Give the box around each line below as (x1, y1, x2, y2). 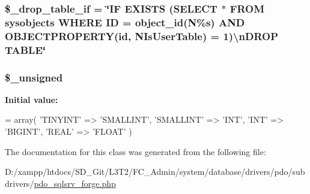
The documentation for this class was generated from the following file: (5, 145, 266, 157)
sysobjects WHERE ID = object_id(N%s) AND (5, 14, 245, 29)
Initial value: (5, 93, 58, 105)
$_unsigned (5, 69, 63, 84)
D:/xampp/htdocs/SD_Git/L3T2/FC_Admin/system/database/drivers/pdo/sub (5, 165, 305, 178)
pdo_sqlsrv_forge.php (34, 177, 116, 189)
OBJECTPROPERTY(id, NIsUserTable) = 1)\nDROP (5, 28, 278, 43)
